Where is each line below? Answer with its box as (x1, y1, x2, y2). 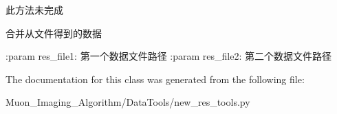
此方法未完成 (6, 3, 63, 16)
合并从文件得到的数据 (6, 25, 102, 40)
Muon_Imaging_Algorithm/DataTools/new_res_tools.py (6, 95, 250, 109)
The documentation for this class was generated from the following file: (6, 71, 305, 86)
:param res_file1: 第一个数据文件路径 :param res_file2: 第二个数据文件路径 (6, 49, 331, 63)
